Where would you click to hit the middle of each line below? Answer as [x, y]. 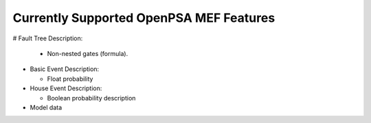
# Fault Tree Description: [48, 38]
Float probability [70, 79]
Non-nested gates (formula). [88, 53]
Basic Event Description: [65, 69]
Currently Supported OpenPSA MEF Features [144, 18]
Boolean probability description [91, 98]
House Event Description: [66, 88]
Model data [46, 107]
